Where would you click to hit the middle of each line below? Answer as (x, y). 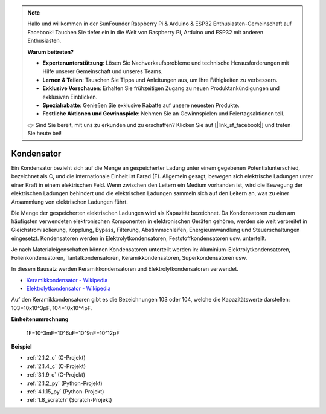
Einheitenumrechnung (40, 319)
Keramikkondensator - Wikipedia (67, 280)
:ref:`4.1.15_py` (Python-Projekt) (65, 391)
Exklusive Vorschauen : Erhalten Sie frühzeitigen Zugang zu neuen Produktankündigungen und (161, 88)
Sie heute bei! (44, 134)
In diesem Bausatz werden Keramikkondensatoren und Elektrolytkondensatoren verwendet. (125, 269)
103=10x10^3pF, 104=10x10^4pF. (52, 308)
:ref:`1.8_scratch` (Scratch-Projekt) (69, 400)
